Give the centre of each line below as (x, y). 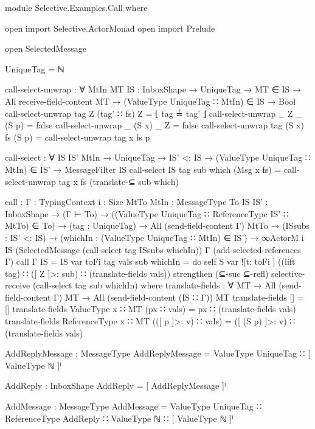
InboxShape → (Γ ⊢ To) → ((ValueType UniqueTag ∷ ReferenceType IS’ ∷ (147, 213)
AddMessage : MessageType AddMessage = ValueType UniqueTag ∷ (133, 406)
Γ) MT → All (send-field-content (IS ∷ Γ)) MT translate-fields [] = (179, 297)
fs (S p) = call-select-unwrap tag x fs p (78, 137)
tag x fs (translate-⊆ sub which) (119, 181)
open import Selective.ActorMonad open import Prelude (110, 28)
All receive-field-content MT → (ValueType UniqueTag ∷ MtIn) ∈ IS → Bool (151, 101)
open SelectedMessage (46, 48)
